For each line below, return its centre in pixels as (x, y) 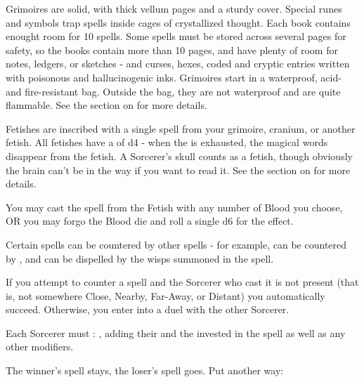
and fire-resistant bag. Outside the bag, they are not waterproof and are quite (173, 91)
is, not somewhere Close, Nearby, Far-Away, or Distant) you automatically (165, 295)
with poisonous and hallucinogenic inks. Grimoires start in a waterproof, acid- (174, 77)
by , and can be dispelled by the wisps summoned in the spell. (140, 258)
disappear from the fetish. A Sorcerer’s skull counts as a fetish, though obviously (179, 156)
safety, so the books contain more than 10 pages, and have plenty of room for (172, 50)
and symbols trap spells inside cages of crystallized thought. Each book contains (178, 22)
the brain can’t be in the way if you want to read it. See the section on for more (178, 170)
